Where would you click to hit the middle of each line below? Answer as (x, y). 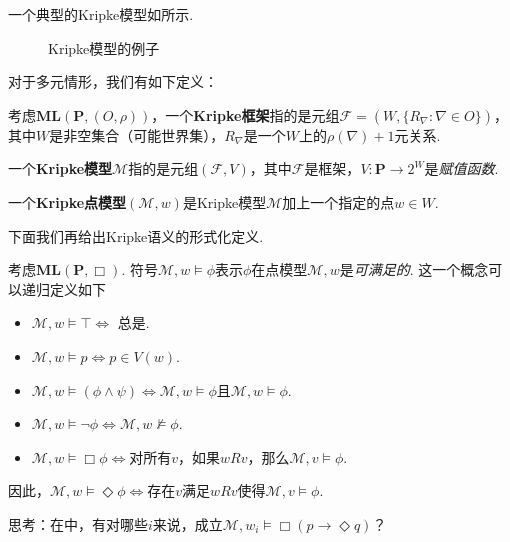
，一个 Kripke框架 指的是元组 (245, 114)
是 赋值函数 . (461, 168)
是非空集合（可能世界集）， (137, 134)
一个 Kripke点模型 (67, 201)
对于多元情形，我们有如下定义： (113, 81)
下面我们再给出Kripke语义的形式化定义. (136, 235)
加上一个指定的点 (338, 201)
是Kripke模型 (224, 201)
